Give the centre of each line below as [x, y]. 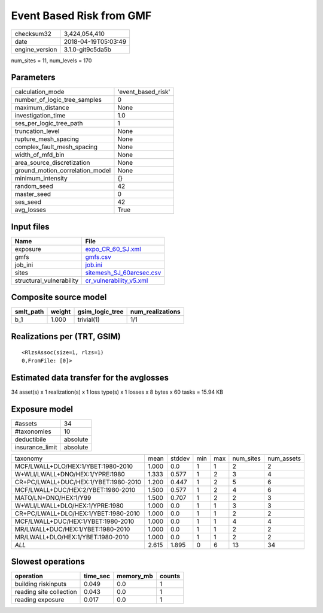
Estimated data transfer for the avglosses [90, 378]
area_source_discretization [52, 163]
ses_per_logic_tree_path [49, 123]
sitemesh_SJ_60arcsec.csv [123, 273]
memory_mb [135, 576]
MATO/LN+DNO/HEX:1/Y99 [53, 497]
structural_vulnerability [47, 280]
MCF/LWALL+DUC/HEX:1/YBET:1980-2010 [74, 521]
